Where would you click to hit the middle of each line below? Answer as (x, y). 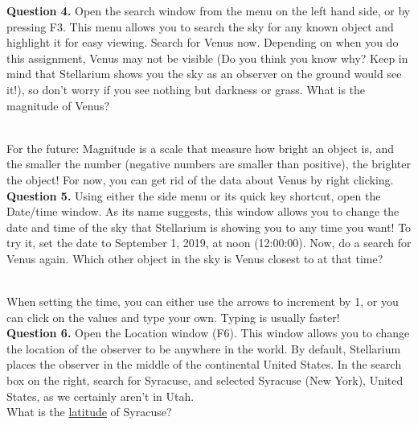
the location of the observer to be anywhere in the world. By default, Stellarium (204, 348)
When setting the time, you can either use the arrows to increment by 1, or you (203, 301)
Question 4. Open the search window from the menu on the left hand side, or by (209, 10)
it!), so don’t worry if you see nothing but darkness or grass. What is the (186, 89)
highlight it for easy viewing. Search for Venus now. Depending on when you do (203, 42)
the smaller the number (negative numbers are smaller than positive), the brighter (209, 164)
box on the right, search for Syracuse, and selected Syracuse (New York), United (205, 380)
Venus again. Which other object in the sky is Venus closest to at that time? (195, 258)
